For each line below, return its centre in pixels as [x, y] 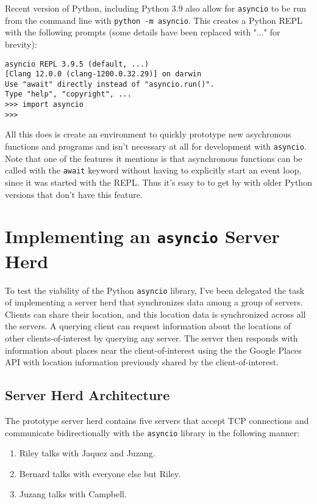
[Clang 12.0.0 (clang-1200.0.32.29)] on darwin [103, 74]
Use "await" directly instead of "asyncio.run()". [110, 84]
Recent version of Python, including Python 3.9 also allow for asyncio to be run [155, 8]
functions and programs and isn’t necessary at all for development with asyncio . [156, 146]
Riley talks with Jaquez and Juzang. [87, 453]
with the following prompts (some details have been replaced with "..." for [143, 32]
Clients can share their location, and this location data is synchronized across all [155, 314]
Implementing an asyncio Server [142, 236]
